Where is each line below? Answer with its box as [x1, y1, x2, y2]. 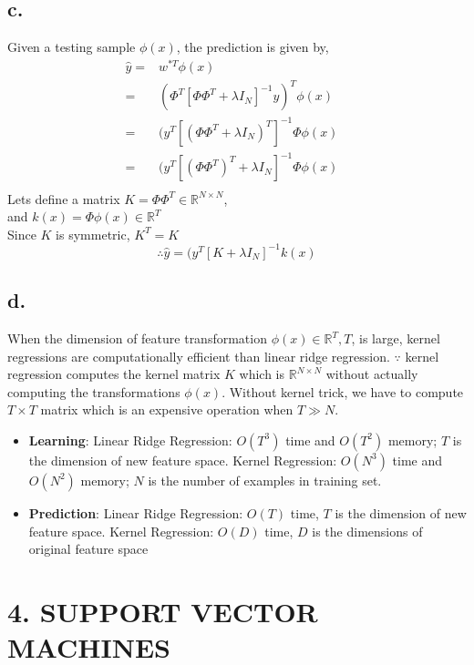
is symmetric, [56, 224, 130, 243]
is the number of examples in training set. [148, 470, 382, 489]
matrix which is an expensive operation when [40, 400, 294, 419]
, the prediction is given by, [176, 37, 329, 56]
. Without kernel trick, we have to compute [222, 382, 464, 401]
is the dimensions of [312, 521, 423, 540]
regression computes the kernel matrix [7, 364, 221, 384]
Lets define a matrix [7, 189, 120, 208]
